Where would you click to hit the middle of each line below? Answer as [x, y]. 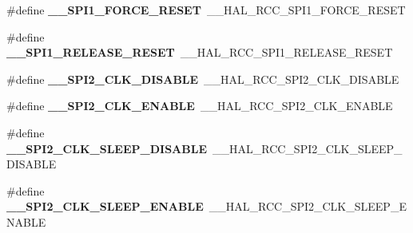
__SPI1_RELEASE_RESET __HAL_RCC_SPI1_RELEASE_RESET [200, 52]
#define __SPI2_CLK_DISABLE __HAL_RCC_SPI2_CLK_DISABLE [203, 79]
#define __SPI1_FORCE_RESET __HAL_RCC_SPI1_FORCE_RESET [206, 10]
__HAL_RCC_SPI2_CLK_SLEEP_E [308, 206]
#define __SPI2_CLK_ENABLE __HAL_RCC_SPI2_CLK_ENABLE [200, 106]
